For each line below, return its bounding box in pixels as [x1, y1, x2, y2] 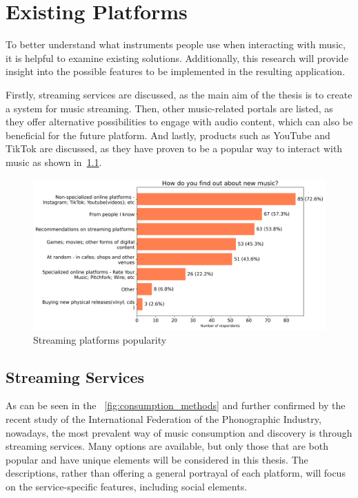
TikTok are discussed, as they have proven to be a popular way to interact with [6, 141, 343, 156]
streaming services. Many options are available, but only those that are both [6, 439, 328, 453]
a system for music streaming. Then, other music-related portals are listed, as [6, 101, 333, 115]
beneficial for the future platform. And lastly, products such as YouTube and [6, 127, 330, 142]
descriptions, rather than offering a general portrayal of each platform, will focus [6, 466, 346, 480]
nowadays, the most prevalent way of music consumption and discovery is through [6, 425, 352, 439]
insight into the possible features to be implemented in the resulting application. [6, 64, 346, 79]
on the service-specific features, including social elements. [6, 479, 248, 493]
